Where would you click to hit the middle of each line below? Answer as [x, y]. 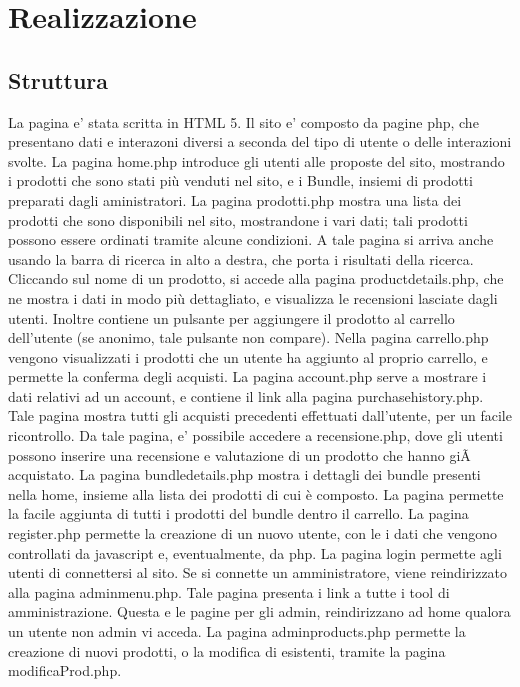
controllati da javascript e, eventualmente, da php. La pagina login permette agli [255, 552]
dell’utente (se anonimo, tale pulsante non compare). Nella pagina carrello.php [248, 337]
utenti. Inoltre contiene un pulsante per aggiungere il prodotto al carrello [231, 317]
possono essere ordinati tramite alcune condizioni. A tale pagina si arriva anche [251, 239]
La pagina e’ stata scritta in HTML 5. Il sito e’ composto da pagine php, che [243, 121]
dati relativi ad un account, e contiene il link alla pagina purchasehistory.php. [246, 395]
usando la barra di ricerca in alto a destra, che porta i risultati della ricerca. [241, 258]
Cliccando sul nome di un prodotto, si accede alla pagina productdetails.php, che [256, 278]
